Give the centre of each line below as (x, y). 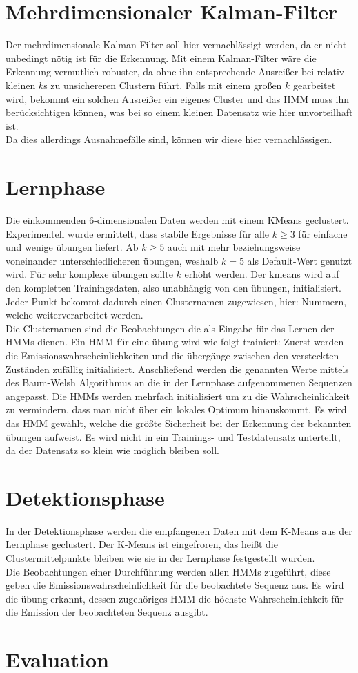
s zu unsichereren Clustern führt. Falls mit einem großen (163, 85)
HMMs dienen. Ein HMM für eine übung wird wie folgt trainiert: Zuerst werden (175, 342)
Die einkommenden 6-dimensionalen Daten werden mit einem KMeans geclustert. (177, 220)
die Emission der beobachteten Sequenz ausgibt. (107, 612)
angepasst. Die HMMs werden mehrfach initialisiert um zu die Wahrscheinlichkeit (178, 396)
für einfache (323, 233)
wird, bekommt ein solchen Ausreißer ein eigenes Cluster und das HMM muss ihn (178, 98)
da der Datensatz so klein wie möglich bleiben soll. (113, 450)
